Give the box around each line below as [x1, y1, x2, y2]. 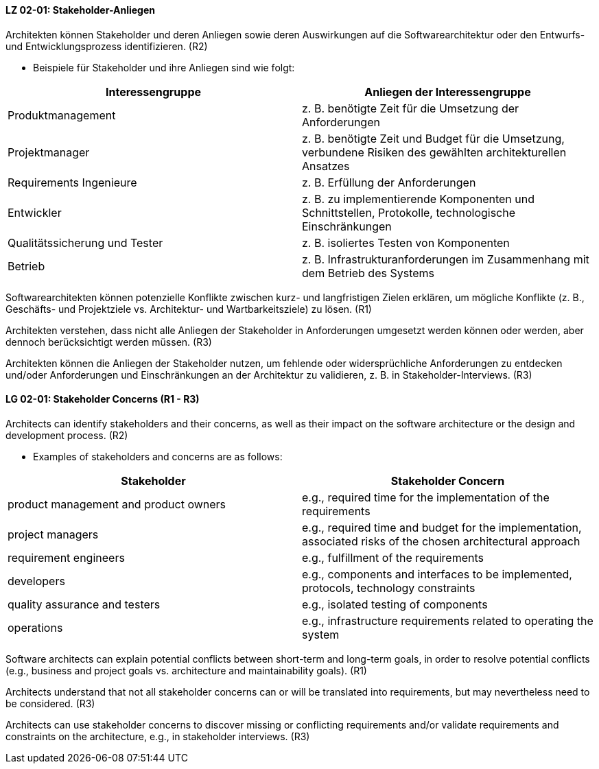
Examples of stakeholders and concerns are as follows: [33, 450, 283, 462]
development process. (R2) [5, 429, 128, 441]
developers [8, 573, 65, 588]
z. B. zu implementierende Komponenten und [302, 191, 535, 206]
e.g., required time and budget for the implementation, [302, 520, 582, 534]
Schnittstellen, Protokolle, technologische [302, 205, 516, 220]
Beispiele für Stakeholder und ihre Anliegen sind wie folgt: [33, 61, 295, 73]
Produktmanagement [8, 108, 116, 122]
